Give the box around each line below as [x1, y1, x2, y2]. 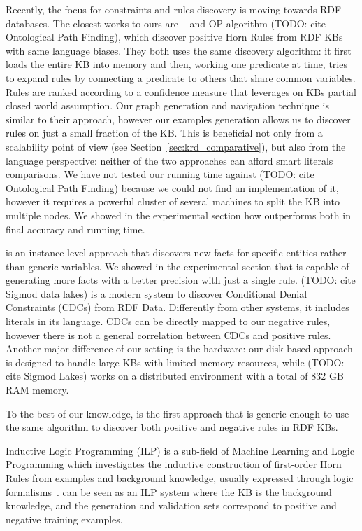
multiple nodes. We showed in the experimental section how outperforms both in [6, 207, 351, 222]
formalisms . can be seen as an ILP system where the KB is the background [6, 484, 332, 499]
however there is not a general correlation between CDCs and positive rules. [6, 327, 331, 342]
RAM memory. [6, 382, 69, 397]
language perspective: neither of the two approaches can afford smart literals [6, 153, 333, 167]
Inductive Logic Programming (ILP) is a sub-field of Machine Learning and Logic [6, 443, 354, 457]
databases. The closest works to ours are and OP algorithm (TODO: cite [6, 15, 326, 30]
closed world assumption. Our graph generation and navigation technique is [6, 98, 329, 113]
